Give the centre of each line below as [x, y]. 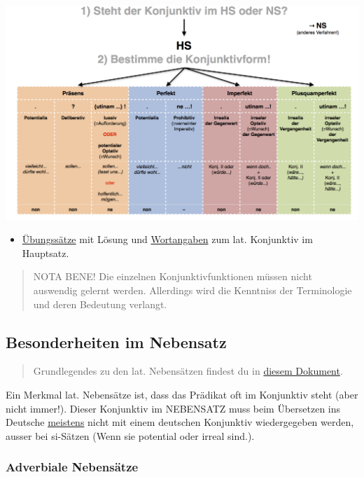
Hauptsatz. [45, 253]
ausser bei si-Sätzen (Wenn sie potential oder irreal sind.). [130, 435]
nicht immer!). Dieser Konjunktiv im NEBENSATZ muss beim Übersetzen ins [173, 408]
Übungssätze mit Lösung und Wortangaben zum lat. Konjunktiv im [167, 239]
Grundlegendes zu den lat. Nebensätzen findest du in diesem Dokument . [188, 371]
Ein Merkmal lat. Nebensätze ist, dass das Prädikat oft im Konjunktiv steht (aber [182, 394]
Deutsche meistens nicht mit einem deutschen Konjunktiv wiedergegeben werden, [180, 422]
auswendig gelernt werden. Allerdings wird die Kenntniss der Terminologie [192, 290]
